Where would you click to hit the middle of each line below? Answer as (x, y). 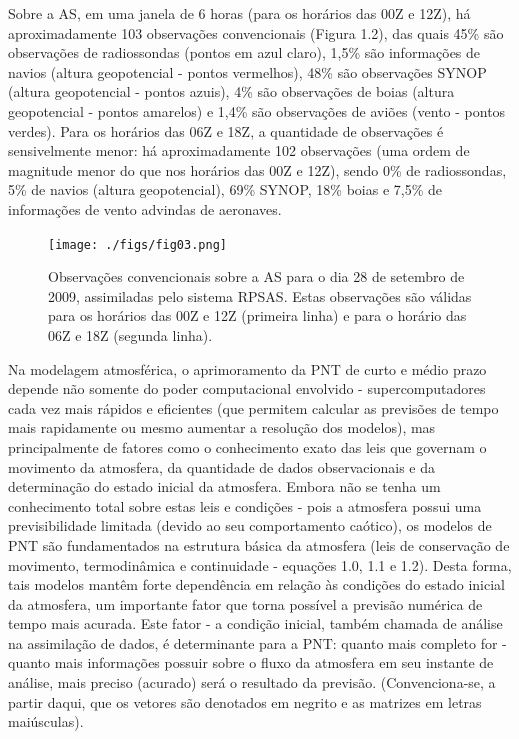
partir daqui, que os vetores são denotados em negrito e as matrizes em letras (245, 701)
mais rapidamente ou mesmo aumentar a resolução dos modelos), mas (222, 427)
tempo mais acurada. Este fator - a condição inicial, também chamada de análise (255, 623)
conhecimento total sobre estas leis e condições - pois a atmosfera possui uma (245, 505)
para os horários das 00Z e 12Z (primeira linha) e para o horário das (257, 315)
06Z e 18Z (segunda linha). (130, 334)
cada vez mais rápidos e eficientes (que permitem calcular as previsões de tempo (253, 407)
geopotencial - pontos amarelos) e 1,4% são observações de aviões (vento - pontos (257, 110)
